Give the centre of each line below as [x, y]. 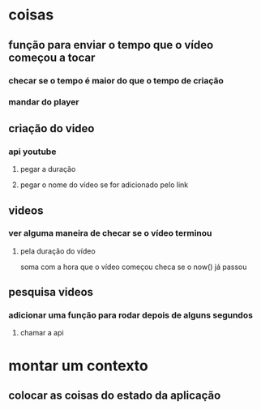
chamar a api [42, 333]
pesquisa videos [51, 292]
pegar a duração [48, 169]
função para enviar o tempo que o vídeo [111, 45]
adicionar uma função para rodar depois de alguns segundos [131, 315]
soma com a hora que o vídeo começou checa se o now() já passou [133, 267]
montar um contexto [78, 365]
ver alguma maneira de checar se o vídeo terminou [110, 233]
